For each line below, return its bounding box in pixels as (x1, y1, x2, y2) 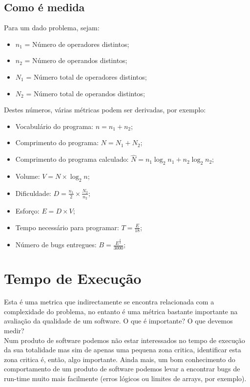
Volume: (15, 171, 40, 181)
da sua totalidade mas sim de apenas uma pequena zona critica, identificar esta (4, 344, 241, 355)
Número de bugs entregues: (15, 239, 97, 250)
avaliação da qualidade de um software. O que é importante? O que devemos (4, 316, 233, 326)
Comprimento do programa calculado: (15, 154, 129, 164)
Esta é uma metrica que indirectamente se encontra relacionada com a (4, 297, 214, 307)
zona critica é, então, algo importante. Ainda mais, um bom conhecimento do (4, 354, 235, 364)
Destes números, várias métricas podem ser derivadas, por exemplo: (4, 105, 206, 115)
